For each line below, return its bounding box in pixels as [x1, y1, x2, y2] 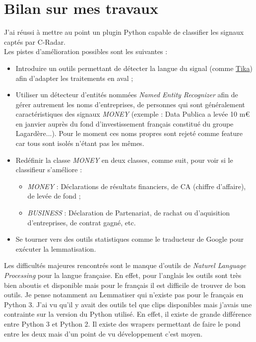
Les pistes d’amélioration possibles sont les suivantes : [4, 46, 168, 57]
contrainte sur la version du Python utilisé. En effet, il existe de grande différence [4, 309, 252, 319]
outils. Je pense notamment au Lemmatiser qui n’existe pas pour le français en [4, 289, 244, 300]
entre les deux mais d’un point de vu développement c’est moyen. [4, 328, 203, 339]
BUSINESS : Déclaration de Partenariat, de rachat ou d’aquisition [27, 207, 230, 218]
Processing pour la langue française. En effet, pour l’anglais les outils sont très [4, 270, 242, 280]
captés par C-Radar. [4, 36, 66, 47]
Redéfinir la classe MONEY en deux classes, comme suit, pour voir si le [15, 154, 233, 165]
